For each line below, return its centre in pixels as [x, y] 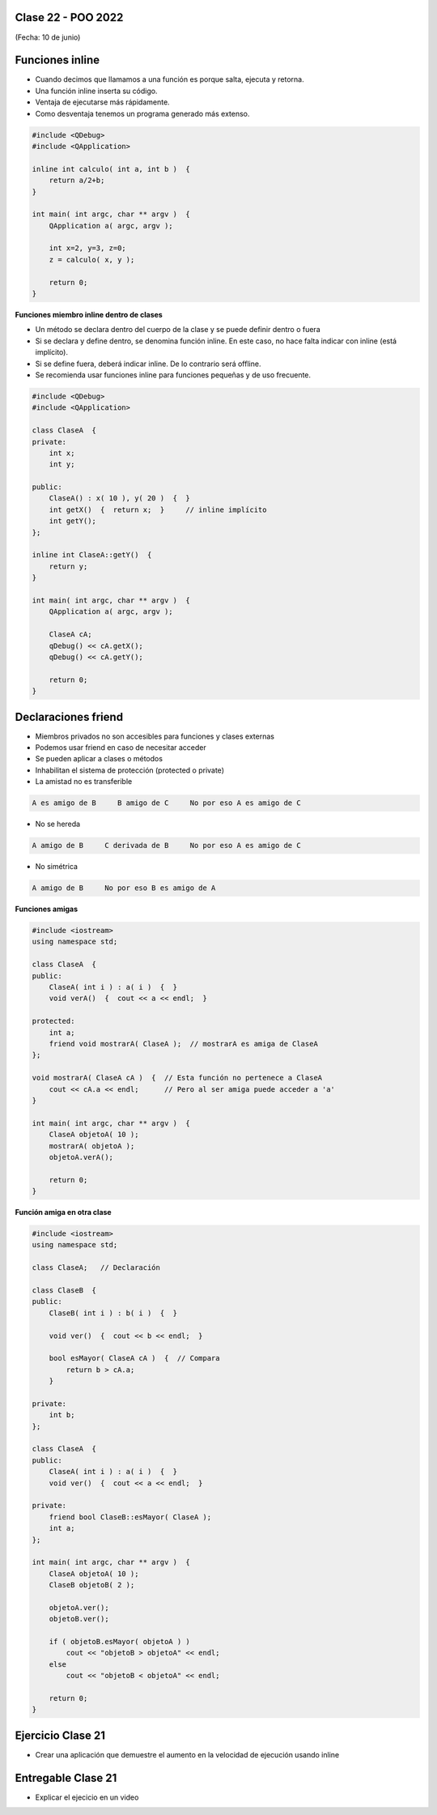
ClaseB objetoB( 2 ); [92, 1585]
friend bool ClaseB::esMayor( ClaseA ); [130, 1517]
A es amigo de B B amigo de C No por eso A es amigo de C [166, 803]
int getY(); [73, 521]
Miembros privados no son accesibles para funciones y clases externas [155, 736]
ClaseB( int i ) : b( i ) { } [113, 1313]
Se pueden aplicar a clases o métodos [99, 759]
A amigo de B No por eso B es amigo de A [124, 888]
